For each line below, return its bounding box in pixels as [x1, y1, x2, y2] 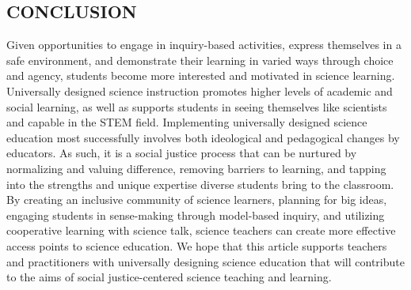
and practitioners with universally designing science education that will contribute [6, 253, 405, 269]
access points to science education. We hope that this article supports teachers [6, 237, 387, 254]
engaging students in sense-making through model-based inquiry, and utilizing [6, 206, 385, 223]
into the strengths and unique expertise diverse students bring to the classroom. [6, 175, 394, 192]
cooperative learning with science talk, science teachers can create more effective [6, 222, 396, 239]
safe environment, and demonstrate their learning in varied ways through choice [6, 51, 394, 68]
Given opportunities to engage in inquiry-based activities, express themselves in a [6, 36, 401, 53]
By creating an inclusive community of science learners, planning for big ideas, [6, 191, 387, 208]
